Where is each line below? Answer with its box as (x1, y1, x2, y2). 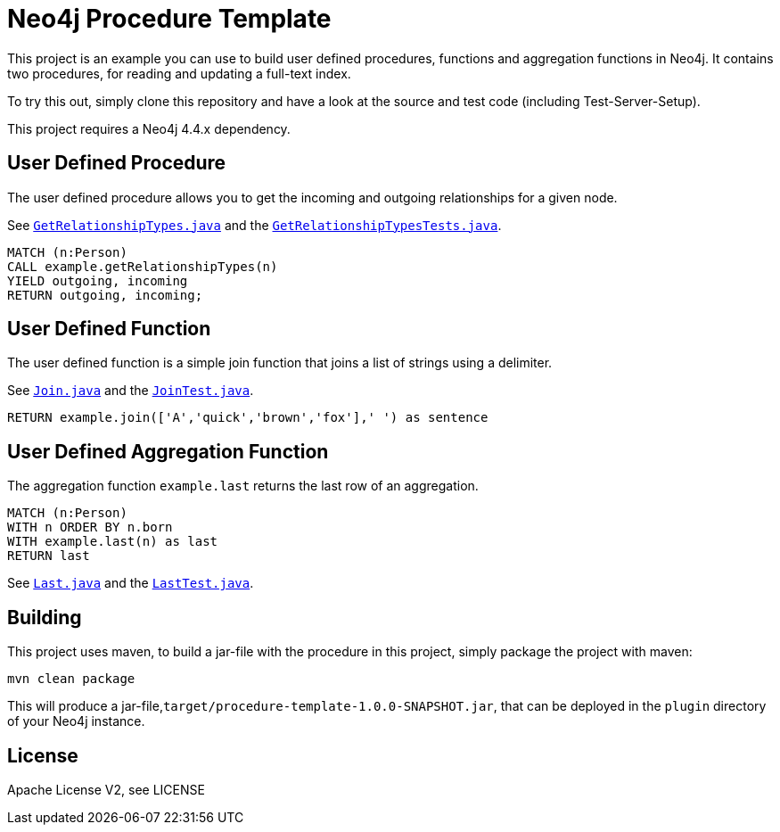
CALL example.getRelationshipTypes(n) (7, 259, 278, 274)
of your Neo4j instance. (7, 713, 145, 729)
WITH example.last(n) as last (7, 534, 218, 549)
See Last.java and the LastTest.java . (7, 575, 254, 591)
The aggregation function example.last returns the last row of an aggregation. (7, 478, 479, 494)
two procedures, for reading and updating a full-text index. (7, 65, 351, 81)
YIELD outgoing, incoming (7, 273, 188, 288)
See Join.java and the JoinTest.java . (7, 383, 254, 399)
